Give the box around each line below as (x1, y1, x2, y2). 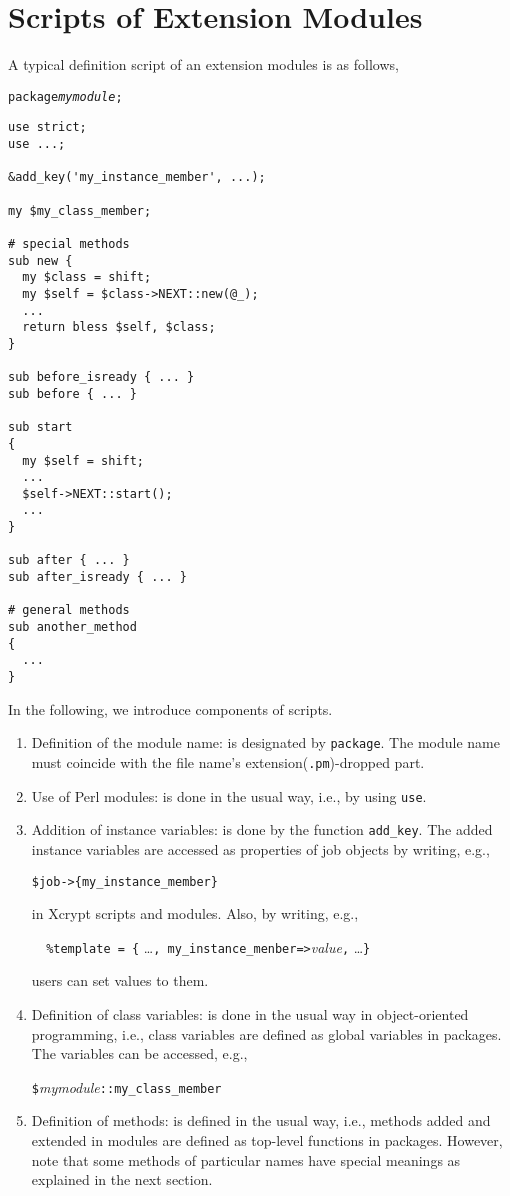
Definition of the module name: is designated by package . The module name (31, 732, 500, 753)
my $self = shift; (22, 453, 145, 468)
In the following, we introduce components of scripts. (8, 698, 333, 719)
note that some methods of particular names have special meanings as (31, 1149, 461, 1170)
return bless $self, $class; (22, 320, 216, 335)
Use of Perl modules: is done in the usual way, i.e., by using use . (31, 785, 427, 806)
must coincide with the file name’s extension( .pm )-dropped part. (31, 751, 425, 772)
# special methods (8, 236, 130, 251)
